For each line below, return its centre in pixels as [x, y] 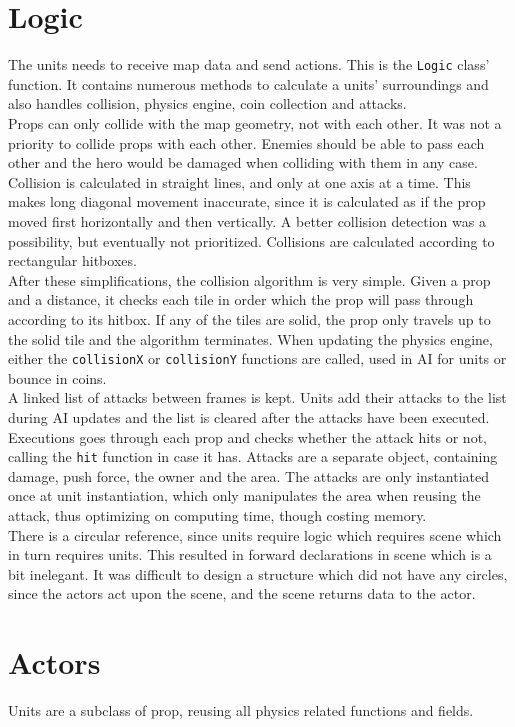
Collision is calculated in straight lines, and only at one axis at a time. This [239, 181]
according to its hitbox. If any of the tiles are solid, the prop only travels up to [249, 318]
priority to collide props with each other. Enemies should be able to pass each [246, 142]
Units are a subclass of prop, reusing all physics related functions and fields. [241, 710]
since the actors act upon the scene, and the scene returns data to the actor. [242, 593]
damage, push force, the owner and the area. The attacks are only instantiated [249, 475]
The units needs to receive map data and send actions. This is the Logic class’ [249, 64]
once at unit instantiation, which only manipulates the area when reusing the [244, 495]
